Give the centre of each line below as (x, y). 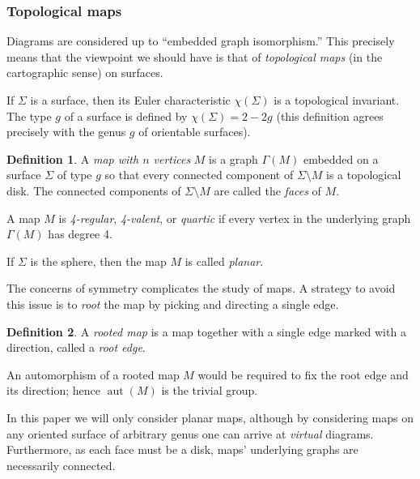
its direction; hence (54, 390)
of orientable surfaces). (195, 132)
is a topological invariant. (337, 100)
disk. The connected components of (94, 190)
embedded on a (341, 158)
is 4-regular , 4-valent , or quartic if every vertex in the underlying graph (235, 218)
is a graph (233, 158)
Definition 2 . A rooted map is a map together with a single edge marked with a (206, 331)
